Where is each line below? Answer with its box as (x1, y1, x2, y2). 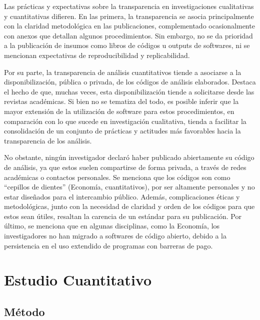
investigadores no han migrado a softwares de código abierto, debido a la (4, 230, 226, 241)
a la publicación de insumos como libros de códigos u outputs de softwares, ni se (4, 40, 250, 50)
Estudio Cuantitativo (4, 269, 152, 290)
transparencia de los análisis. (4, 135, 92, 145)
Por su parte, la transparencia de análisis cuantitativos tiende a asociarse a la (4, 66, 241, 77)
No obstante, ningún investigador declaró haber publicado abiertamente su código (4, 152, 254, 162)
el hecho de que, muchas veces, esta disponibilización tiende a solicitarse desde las (4, 86, 254, 96)
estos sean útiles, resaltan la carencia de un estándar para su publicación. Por (4, 210, 241, 221)
